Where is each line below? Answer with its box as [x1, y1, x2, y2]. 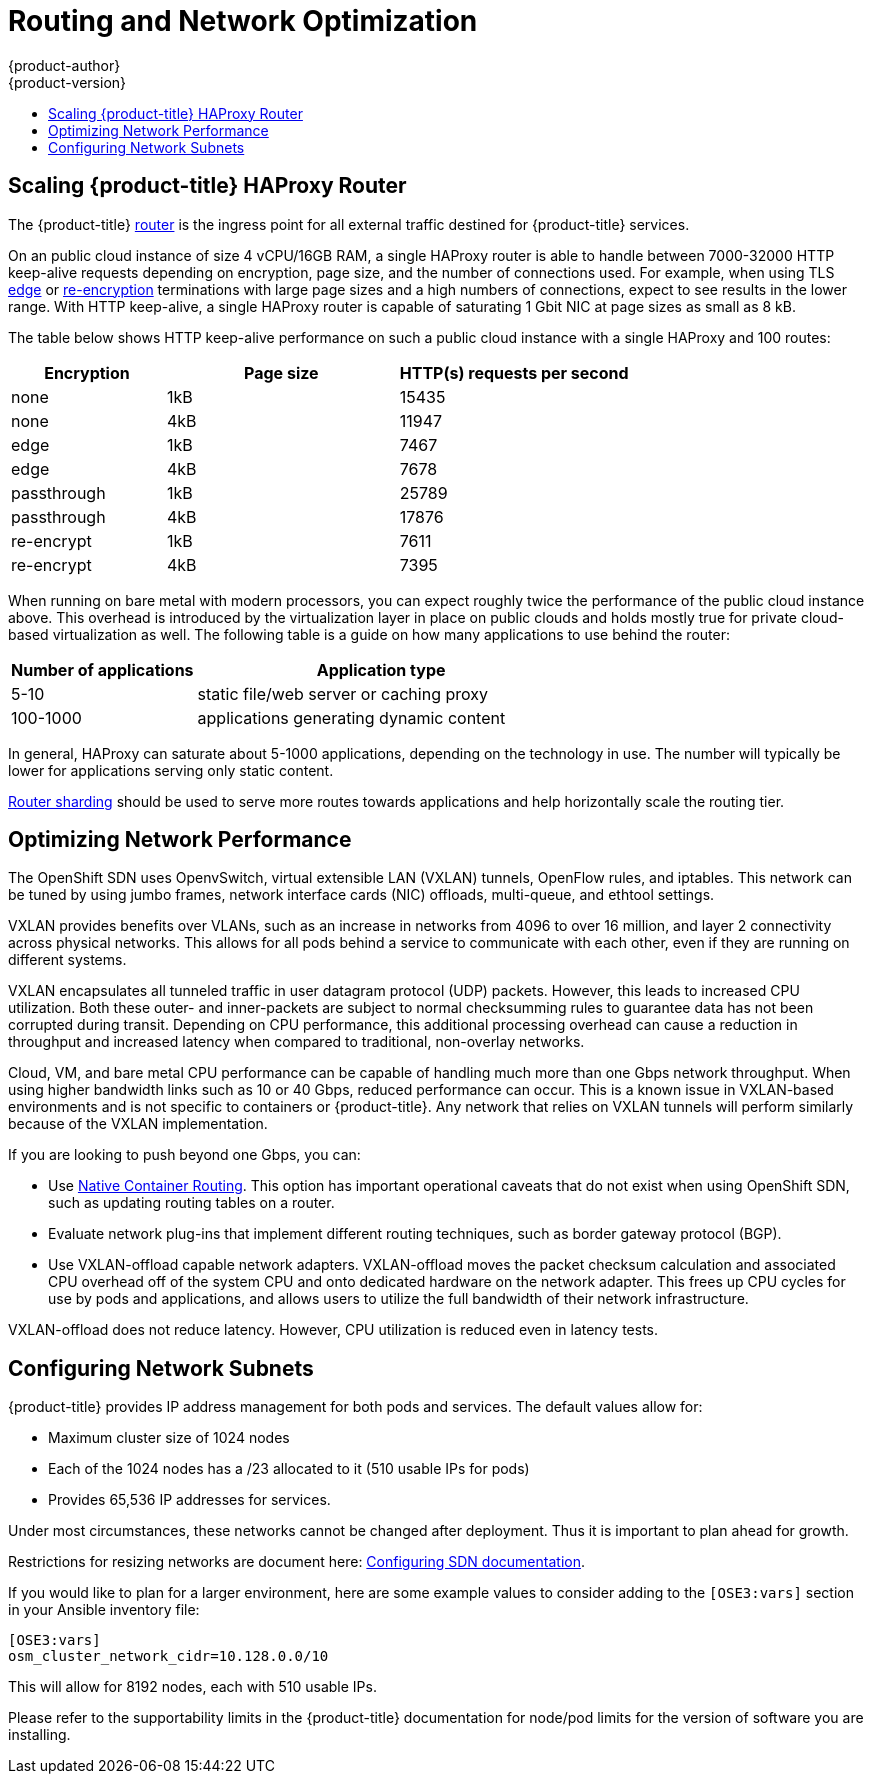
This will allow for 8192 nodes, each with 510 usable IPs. [8, 1678, 377, 1696]
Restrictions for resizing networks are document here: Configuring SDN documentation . [8, 1553, 585, 1571]
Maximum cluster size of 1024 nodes [48, 1429, 290, 1447]
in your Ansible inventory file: [8, 1601, 200, 1619]
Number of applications [11, 659, 194, 680]
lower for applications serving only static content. [8, 761, 334, 779]
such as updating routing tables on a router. [48, 1194, 335, 1212]
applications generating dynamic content [197, 707, 506, 728]
